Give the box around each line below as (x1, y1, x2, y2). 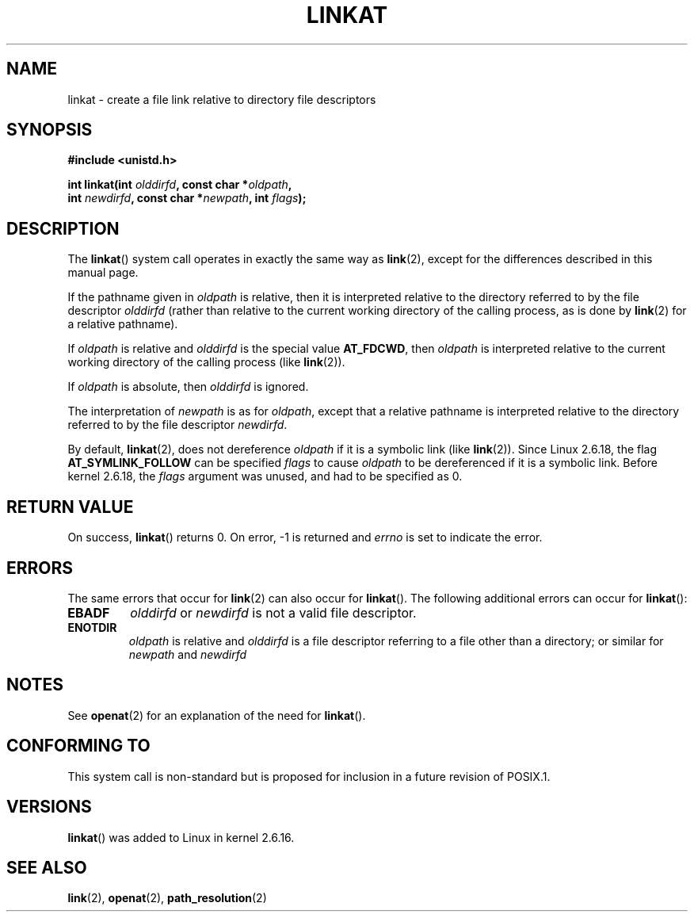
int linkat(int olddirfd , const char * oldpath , (67, 178, 292, 192)
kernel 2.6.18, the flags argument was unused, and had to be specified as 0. (67, 469, 463, 484)
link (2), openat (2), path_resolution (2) (67, 891, 267, 905)
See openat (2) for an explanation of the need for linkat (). (67, 708, 366, 722)
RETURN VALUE (6, 496, 134, 517)
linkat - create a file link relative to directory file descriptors (67, 92, 376, 106)
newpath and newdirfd (128, 647, 247, 661)
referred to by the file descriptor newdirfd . (67, 418, 288, 432)
